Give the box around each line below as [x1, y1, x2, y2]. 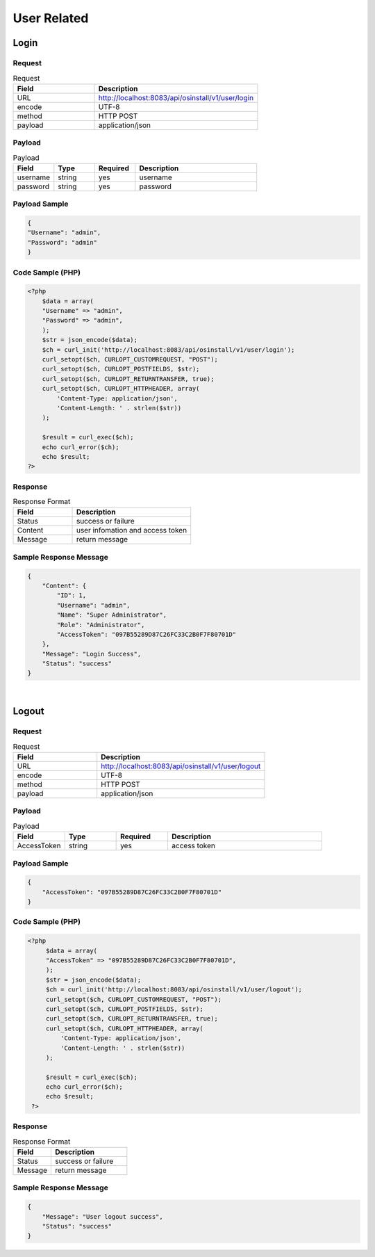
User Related [12, 10, 89, 26]
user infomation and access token [76, 526, 187, 535]
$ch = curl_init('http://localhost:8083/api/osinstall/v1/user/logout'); [45, 986, 302, 994]
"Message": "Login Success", [42, 650, 142, 658]
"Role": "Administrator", [56, 621, 145, 628]
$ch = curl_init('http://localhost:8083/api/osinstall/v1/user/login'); [42, 346, 295, 354]
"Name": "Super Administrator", [56, 611, 167, 619]
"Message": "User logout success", [42, 1213, 163, 1220]
